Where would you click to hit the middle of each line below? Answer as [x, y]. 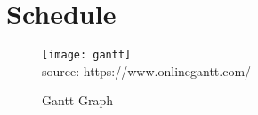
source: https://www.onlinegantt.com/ [147, 70]
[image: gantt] [87, 55]
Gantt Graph [77, 100]
